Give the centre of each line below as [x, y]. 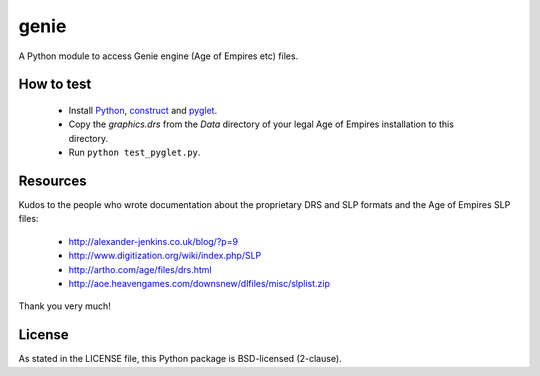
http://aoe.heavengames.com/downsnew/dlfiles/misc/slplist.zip [199, 283]
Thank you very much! [65, 306]
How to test [55, 84]
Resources [52, 180]
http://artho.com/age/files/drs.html [140, 269]
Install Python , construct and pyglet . [143, 110]
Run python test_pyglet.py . [134, 152]
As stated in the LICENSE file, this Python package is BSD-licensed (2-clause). [180, 359]
